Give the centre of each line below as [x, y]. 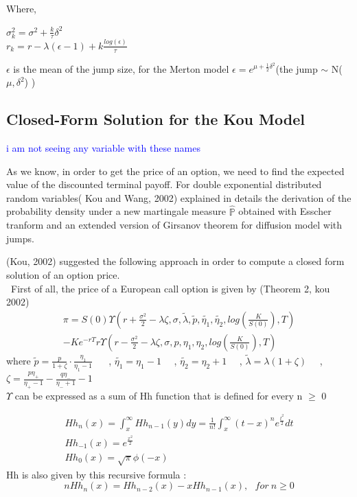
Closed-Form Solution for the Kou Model [156, 119]
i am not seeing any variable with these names [103, 147]
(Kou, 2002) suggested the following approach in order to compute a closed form [175, 261]
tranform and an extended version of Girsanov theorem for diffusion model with [174, 225]
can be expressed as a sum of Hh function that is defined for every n [159, 395]
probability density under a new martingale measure [116, 211]
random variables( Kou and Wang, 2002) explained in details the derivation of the [179, 197]
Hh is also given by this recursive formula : [96, 474]
